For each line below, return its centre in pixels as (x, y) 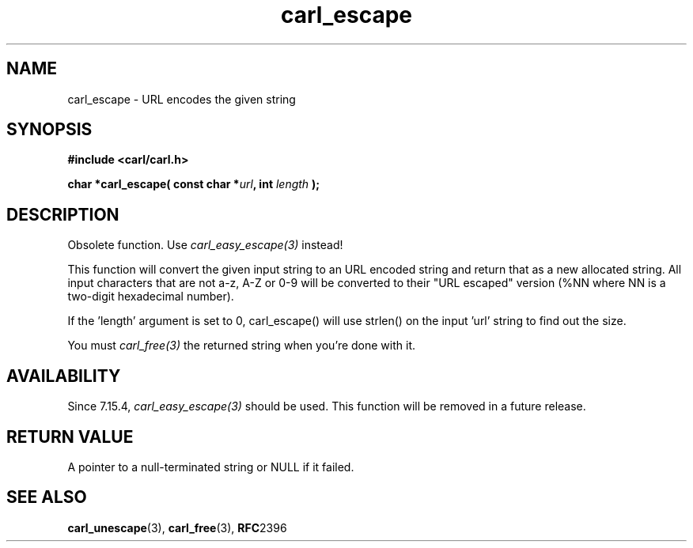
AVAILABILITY (64, 376)
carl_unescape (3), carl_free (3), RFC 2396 (177, 527)
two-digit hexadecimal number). (151, 297)
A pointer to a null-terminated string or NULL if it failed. (211, 467)
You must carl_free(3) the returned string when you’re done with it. (242, 346)
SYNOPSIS (49, 130)
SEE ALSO (47, 497)
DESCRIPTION (63, 214)
